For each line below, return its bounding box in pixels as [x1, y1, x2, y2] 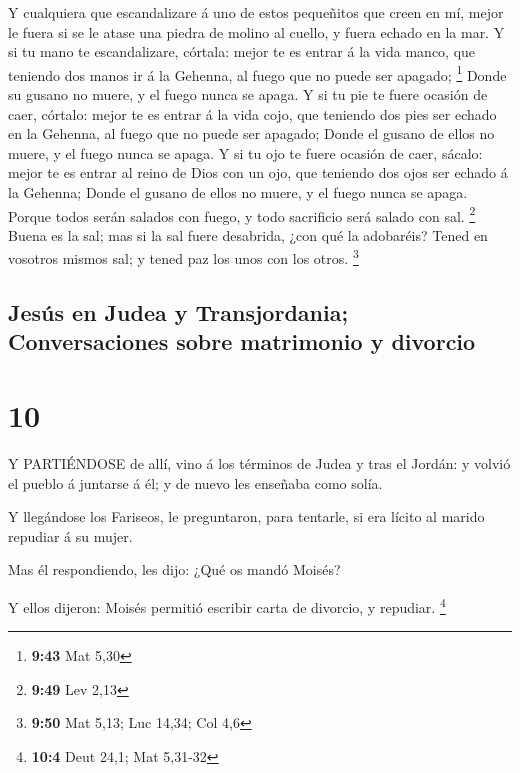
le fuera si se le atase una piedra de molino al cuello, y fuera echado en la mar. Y [8, 21, 505, 42]
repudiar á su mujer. [8, 525, 133, 546]
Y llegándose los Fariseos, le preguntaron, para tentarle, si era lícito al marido [8, 506, 485, 527]
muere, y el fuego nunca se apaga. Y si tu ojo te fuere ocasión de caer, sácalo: [8, 142, 483, 163]
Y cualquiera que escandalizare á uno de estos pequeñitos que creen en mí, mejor [8, 2, 504, 22]
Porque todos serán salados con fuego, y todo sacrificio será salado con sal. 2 [8, 202, 476, 226]
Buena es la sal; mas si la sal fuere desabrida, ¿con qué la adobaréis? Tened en [8, 224, 488, 245]
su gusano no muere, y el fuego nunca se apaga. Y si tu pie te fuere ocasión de [8, 84, 488, 105]
